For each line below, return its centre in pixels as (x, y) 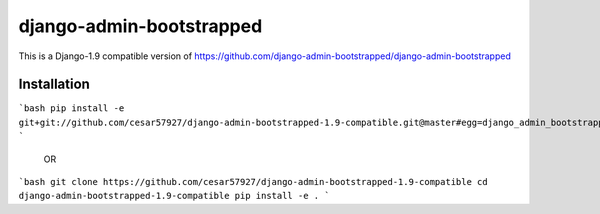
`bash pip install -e (71, 108)
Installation (54, 84)
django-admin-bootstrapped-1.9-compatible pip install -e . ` (174, 196)
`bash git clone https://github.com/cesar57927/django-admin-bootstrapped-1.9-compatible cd (253, 182)
